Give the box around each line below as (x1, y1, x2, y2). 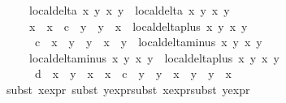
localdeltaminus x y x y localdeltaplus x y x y (28, 49, 279, 66)
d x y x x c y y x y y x (34, 65, 232, 82)
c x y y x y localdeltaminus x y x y (34, 33, 262, 50)
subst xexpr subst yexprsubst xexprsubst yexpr (6, 80, 250, 97)
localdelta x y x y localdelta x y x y (28, 2, 230, 18)
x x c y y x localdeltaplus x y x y (28, 17, 248, 34)
